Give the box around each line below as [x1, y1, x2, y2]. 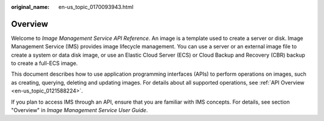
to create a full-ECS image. [11, 60, 78, 67]
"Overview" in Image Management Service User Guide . [11, 107, 148, 114]
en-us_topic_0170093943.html [58, 4, 134, 10]
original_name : [11, 4, 50, 10]
